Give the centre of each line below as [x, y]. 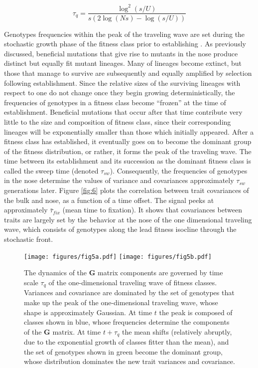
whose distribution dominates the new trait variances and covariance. [129, 361]
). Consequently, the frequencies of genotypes [179, 170]
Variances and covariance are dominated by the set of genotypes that [129, 292]
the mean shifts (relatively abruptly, [177, 331]
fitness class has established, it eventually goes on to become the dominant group [128, 141]
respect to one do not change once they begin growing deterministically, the [120, 92]
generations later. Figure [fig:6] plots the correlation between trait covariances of [127, 190]
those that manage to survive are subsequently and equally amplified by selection [128, 73]
